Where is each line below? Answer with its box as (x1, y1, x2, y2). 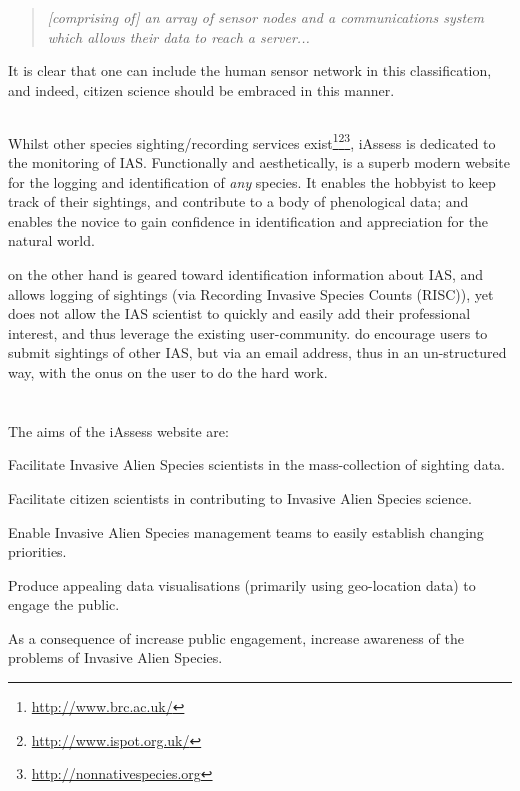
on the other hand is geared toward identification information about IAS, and (8, 263, 484, 284)
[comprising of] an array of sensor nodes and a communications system (47, 7, 485, 27)
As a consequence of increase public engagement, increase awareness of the (8, 627, 464, 648)
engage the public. (8, 594, 120, 615)
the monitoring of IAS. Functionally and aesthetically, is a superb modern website (8, 152, 510, 173)
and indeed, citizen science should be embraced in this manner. (8, 79, 395, 100)
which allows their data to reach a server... (47, 26, 310, 47)
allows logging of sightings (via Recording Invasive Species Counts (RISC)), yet (8, 283, 494, 304)
